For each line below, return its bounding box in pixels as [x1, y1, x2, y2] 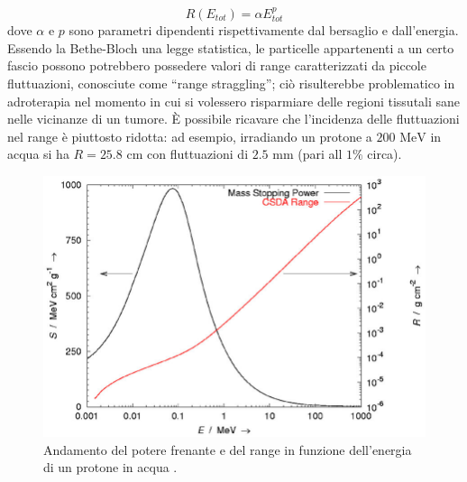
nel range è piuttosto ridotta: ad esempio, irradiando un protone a [7, 126, 372, 145]
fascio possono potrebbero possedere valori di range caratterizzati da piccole [7, 56, 426, 75]
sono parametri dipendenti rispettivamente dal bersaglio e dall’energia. [69, 21, 459, 40]
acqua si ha [7, 144, 69, 163]
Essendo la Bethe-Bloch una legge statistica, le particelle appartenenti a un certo [7, 38, 454, 57]
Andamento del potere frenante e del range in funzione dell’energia [43, 440, 412, 459]
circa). [367, 144, 402, 163]
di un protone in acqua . [43, 458, 178, 477]
